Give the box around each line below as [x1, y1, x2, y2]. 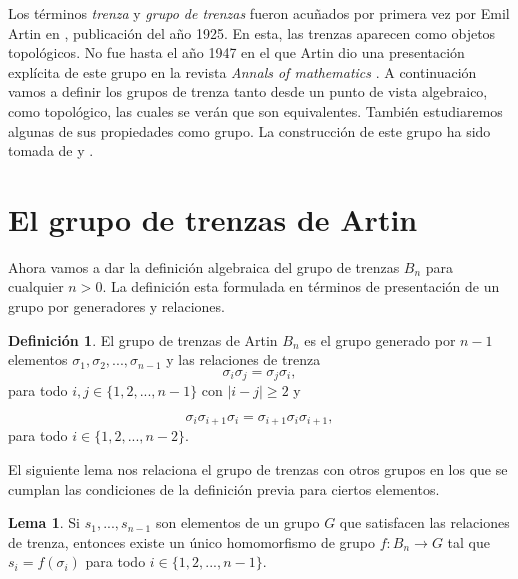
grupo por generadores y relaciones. [8, 296, 225, 317]
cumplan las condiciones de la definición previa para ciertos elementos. [8, 478, 440, 499]
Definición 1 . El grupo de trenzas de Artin [8, 329, 278, 350]
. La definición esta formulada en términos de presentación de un [102, 276, 500, 297]
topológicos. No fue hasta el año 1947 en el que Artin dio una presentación [8, 42, 465, 63]
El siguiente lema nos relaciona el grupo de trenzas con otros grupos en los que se [8, 458, 508, 479]
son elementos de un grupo [155, 512, 320, 533]
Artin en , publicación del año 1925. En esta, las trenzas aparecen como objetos [8, 22, 496, 43]
